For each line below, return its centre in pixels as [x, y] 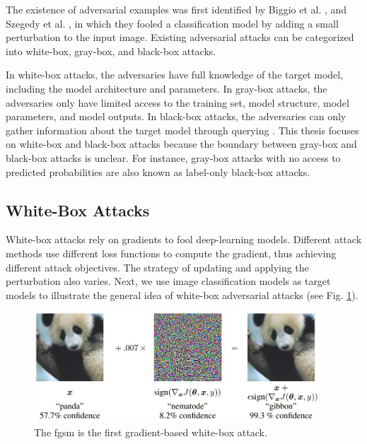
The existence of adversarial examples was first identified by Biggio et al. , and [176, 9]
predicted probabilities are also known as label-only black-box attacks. [158, 171]
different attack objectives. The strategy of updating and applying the [157, 267]
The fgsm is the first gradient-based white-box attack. [151, 432]
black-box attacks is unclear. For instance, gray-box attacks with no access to [173, 157]
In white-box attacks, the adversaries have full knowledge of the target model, [175, 75]
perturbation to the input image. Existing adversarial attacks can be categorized [180, 37]
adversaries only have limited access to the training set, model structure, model [177, 102]
